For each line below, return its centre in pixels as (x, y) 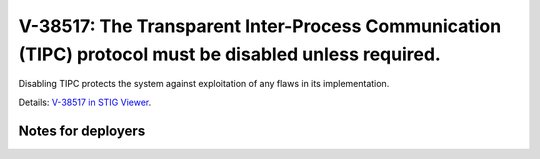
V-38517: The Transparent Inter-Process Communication (260, 26)
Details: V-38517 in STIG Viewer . (85, 102)
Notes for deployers (82, 130)
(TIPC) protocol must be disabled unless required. (230, 54)
